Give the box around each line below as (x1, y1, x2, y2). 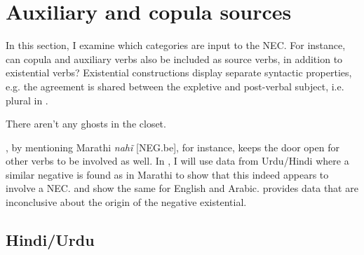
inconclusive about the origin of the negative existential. (6, 195, 247, 209)
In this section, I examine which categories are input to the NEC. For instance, (6, 38, 346, 53)
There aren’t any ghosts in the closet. (6, 116, 166, 131)
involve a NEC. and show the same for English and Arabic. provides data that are (6, 181, 358, 195)
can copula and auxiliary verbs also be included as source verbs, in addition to (6, 51, 343, 66)
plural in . (6, 92, 48, 107)
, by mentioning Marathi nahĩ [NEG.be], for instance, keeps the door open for (6, 139, 339, 154)
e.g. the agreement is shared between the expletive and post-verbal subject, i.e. (6, 78, 344, 93)
